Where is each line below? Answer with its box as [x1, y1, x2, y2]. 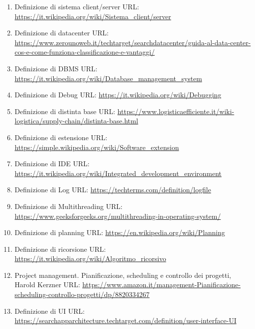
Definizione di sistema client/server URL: [14, 1, 139, 11]
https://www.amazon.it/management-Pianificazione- [82, 279, 241, 290]
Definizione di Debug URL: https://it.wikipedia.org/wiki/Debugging [14, 90, 222, 100]
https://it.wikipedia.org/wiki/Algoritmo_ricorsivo [14, 253, 166, 264]
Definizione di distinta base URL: [14, 106, 115, 116]
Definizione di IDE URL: [14, 158, 90, 169]
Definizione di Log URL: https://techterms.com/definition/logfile [14, 184, 211, 195]
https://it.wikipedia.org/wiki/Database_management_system [14, 73, 202, 83]
